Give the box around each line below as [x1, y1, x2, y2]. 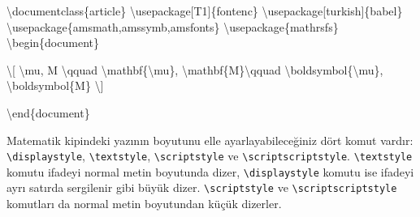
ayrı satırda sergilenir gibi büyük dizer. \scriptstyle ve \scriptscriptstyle [6, 179, 397, 196]
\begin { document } [6, 34, 99, 51]
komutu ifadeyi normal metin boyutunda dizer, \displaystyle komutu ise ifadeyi [6, 163, 414, 180]
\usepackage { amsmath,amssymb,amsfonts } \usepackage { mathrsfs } [6, 18, 339, 35]
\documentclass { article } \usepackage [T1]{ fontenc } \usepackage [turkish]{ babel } [6, 2, 403, 19]
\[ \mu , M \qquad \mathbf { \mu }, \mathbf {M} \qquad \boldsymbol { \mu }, [6, 61, 383, 78]
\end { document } [6, 104, 90, 121]
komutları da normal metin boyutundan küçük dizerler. [6, 195, 282, 212]
